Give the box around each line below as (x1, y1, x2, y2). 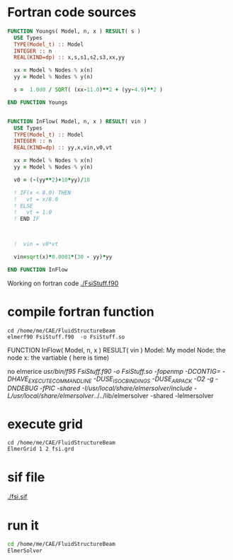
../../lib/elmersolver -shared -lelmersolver (93, 391, 214, 400)
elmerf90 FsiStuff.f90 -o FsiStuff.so (7, 333, 125, 341)
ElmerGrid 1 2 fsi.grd (7, 445, 74, 453)
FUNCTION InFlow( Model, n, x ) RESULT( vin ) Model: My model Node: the (7, 345, 226, 354)
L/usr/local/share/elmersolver (7, 391, 94, 400)
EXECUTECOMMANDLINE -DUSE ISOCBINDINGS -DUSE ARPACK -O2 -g (28, 375, 214, 384)
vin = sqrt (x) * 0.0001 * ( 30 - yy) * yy (13, 253, 113, 261)
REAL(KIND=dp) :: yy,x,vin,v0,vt (13, 144, 113, 152)
